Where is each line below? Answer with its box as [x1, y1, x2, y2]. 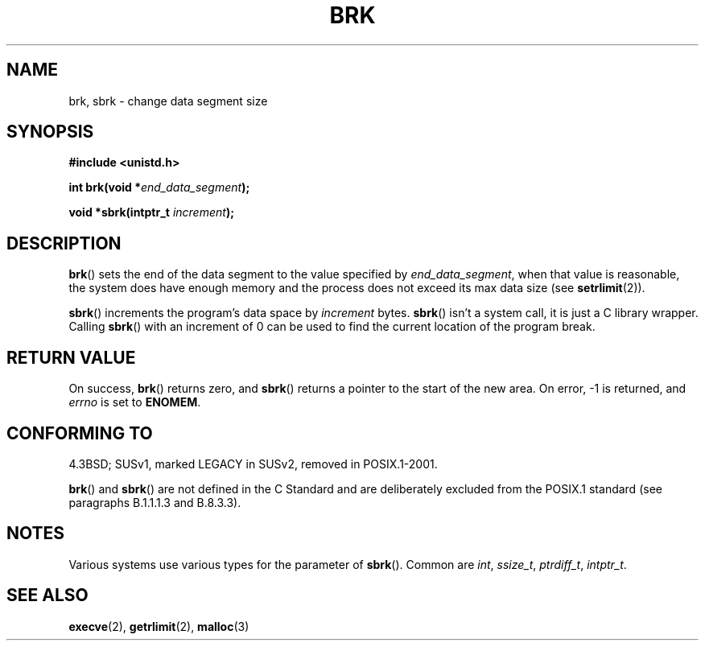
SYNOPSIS [6, 122, 94, 142]
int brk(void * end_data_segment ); [68, 180, 250, 195]
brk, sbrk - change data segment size [68, 93, 268, 108]
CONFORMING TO [6, 422, 153, 443]
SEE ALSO [6, 585, 89, 606]
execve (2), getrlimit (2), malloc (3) [68, 619, 249, 633]
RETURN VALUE [6, 347, 136, 368]
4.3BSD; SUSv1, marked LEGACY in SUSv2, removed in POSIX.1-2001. [68, 456, 438, 471]
